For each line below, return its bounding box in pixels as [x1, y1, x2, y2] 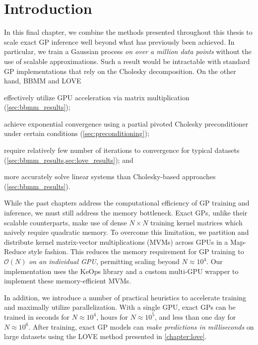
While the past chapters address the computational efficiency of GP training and [4, 198, 250, 208]
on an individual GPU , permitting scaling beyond [29, 256, 180, 266]
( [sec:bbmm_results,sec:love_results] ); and [4, 154, 133, 165]
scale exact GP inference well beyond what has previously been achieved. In [4, 36, 235, 47]
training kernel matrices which [150, 217, 243, 227]
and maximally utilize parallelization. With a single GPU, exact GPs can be [4, 302, 236, 312]
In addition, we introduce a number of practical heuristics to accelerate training [4, 292, 247, 302]
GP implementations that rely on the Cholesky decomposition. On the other [4, 66, 236, 76]
